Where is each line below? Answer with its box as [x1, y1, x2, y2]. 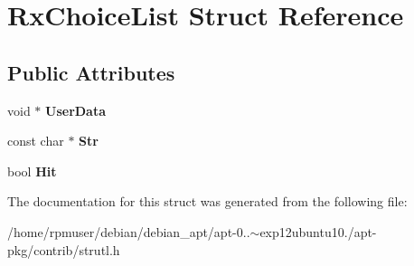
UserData [45, 100, 107, 119]
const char [7, 131, 64, 150]
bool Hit [7, 161, 57, 180]
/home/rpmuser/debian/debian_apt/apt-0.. [7, 222, 250, 241]
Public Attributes [7, 58, 175, 86]
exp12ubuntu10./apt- [259, 222, 377, 241]
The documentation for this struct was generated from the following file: [7, 192, 408, 211]
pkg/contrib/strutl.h [7, 240, 120, 259]
